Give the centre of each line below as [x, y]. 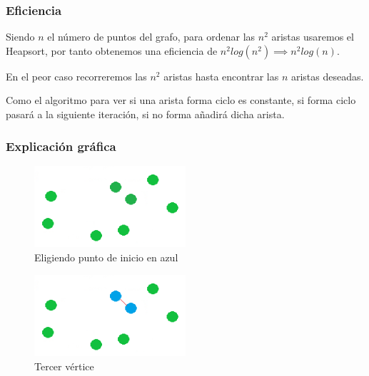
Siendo [20, 37]
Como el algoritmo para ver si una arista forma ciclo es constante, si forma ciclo [181, 100]
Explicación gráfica [61, 146]
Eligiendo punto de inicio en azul [106, 257]
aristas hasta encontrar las [221, 76]
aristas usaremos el [313, 37]
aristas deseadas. [327, 76]
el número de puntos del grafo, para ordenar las [151, 37]
